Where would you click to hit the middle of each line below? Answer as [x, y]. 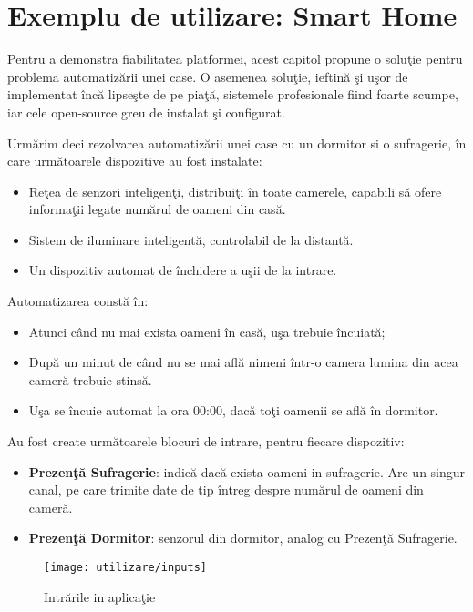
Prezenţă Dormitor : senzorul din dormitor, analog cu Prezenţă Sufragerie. [243, 538]
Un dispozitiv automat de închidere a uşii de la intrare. [183, 270]
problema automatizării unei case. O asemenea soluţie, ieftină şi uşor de [208, 76]
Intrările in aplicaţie [100, 596]
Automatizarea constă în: [78, 301]
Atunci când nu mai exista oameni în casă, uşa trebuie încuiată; [207, 331]
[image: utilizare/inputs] [125, 567]
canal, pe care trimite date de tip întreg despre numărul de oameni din [226, 490]
